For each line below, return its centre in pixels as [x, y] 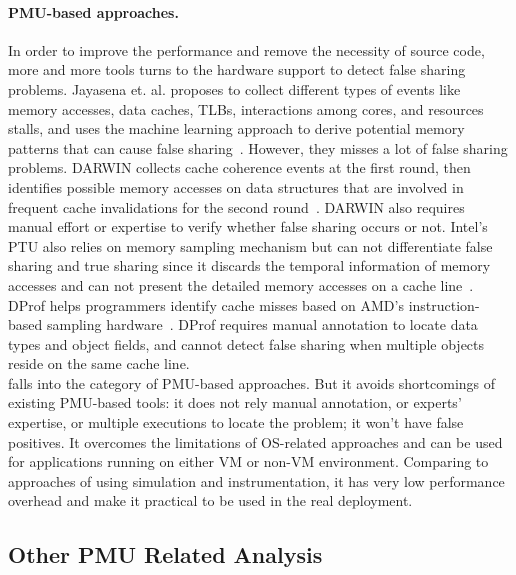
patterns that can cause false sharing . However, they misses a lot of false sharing [258, 147]
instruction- [444, 304]
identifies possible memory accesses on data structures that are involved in [236, 186]
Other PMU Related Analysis [165, 554]
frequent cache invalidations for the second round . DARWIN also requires [236, 206]
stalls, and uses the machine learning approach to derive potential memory [236, 128]
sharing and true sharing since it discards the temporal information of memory [249, 265]
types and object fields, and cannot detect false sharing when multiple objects [246, 343]
